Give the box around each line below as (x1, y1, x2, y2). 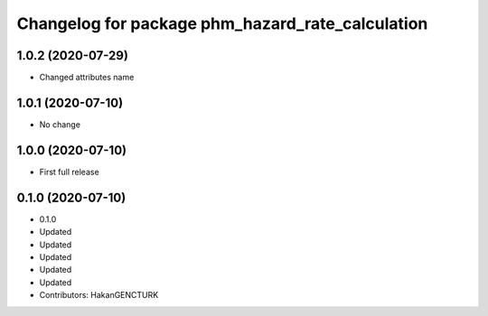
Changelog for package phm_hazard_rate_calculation (16, 14, 428, 33)
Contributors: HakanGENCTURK (39, 290, 159, 301)
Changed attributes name (39, 72, 135, 83)
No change (39, 118, 81, 130)
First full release (39, 166, 99, 177)
